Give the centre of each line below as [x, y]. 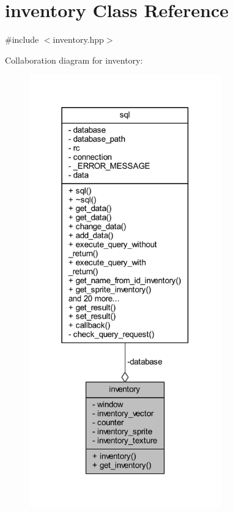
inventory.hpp [78, 39]
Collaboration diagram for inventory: [74, 60]
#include [22, 39]
